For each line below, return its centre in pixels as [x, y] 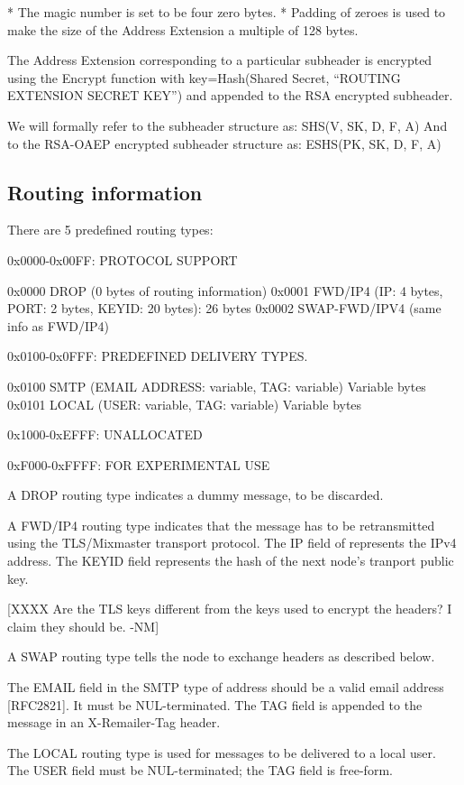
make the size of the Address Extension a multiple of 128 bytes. [183, 29]
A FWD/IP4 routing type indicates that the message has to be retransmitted [221, 525]
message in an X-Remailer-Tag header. [114, 722]
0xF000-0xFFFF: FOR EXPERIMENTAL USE [139, 464]
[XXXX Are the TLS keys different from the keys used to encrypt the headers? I [230, 609]
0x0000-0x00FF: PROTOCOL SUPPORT [123, 259]
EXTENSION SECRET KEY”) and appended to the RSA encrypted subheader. [230, 95]
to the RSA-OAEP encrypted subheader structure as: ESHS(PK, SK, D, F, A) [224, 143]
